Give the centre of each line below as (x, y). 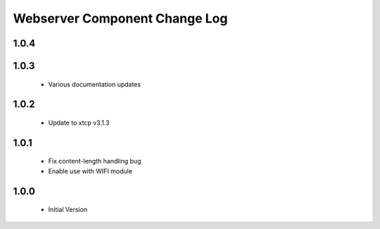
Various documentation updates (94, 84)
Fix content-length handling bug (95, 161)
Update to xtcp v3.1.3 (79, 123)
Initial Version (68, 210)
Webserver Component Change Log (120, 18)
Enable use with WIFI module (90, 171)
